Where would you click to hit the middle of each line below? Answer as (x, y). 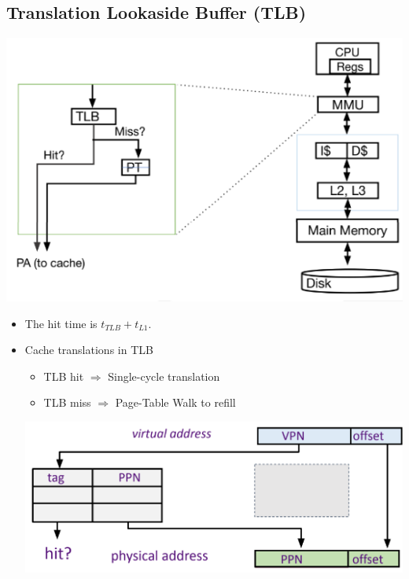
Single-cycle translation (164, 376)
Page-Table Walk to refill (175, 402)
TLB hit (64, 376)
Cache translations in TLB (89, 350)
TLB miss (67, 402)
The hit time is (61, 323)
